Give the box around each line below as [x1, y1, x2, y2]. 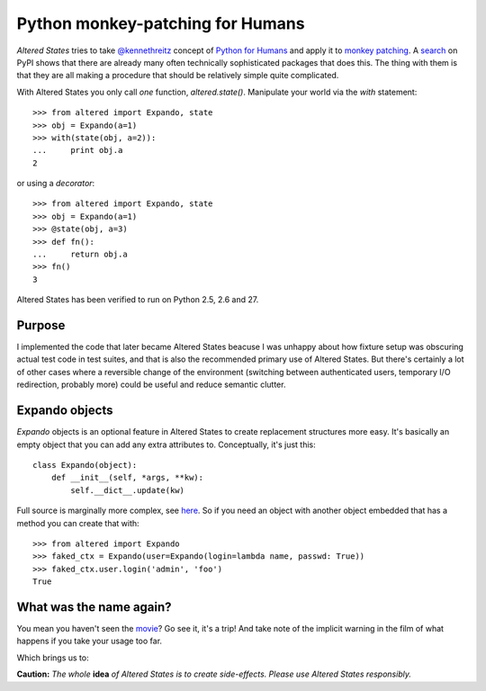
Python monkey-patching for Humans [16, 13, 305, 33]
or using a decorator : [16, 178, 95, 189]
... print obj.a [32, 145, 123, 156]
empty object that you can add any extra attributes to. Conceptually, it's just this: [16, 439, 317, 450]
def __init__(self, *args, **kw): [50, 472, 204, 483]
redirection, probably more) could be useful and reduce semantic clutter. [16, 379, 286, 390]
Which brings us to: [16, 652, 89, 663]
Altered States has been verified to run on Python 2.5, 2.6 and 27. [16, 294, 259, 305]
